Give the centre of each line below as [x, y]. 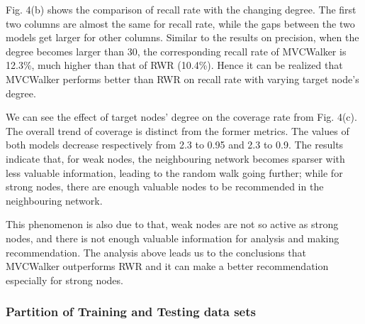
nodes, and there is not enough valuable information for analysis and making [173, 238]
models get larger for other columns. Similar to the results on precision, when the [182, 37]
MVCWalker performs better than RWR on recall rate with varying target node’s [182, 79]
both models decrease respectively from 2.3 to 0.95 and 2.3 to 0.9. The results [175, 145]
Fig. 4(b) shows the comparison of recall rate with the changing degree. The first [181, 9]
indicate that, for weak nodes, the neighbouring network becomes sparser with [175, 158]
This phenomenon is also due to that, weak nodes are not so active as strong [172, 224]
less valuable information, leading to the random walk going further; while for [174, 172]
